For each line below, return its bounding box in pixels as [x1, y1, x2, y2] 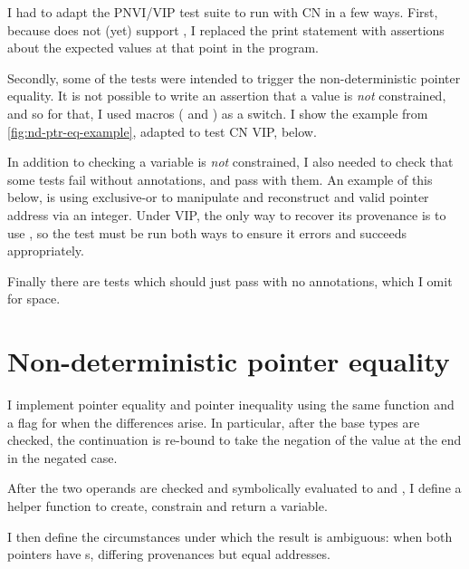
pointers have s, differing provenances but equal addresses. [7, 545, 330, 564]
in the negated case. [7, 448, 118, 467]
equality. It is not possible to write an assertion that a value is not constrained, [7, 86, 446, 105]
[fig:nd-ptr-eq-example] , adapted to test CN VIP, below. [7, 121, 317, 140]
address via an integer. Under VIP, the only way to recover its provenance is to [7, 205, 446, 224]
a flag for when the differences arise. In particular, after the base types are [7, 412, 420, 431]
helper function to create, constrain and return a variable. [7, 497, 328, 515]
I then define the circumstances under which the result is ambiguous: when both [7, 526, 453, 545]
